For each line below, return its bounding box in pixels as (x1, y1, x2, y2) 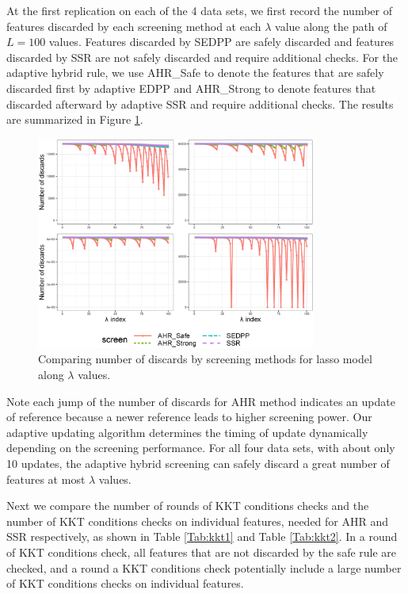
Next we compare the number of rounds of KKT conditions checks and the (6, 497, 369, 514)
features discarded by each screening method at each (6, 17, 261, 34)
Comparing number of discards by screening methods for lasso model (38, 351, 372, 367)
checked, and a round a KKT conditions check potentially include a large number (6, 559, 402, 576)
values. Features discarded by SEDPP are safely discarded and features (48, 33, 395, 50)
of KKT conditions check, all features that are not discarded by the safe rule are (6, 544, 397, 561)
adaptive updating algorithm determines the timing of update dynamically (6, 423, 368, 440)
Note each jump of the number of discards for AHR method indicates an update (6, 393, 395, 409)
